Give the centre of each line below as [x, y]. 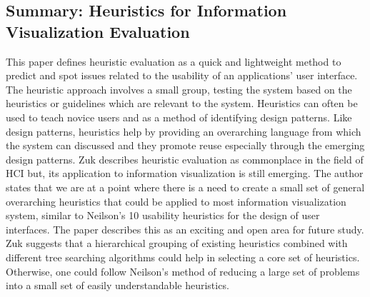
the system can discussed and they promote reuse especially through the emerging [185, 145]
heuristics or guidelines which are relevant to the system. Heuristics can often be [182, 103]
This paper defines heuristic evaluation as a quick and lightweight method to [174, 61]
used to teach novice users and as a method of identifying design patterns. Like [179, 117]
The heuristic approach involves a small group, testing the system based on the [179, 89]
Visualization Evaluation [98, 31]
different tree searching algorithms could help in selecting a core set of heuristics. [183, 257]
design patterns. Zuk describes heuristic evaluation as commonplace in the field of [185, 159]
